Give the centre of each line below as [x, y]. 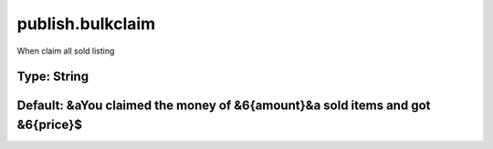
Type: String [53, 77]
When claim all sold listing [66, 51]
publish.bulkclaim [86, 24]
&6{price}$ [49, 124]
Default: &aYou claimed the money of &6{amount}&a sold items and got [224, 106]
